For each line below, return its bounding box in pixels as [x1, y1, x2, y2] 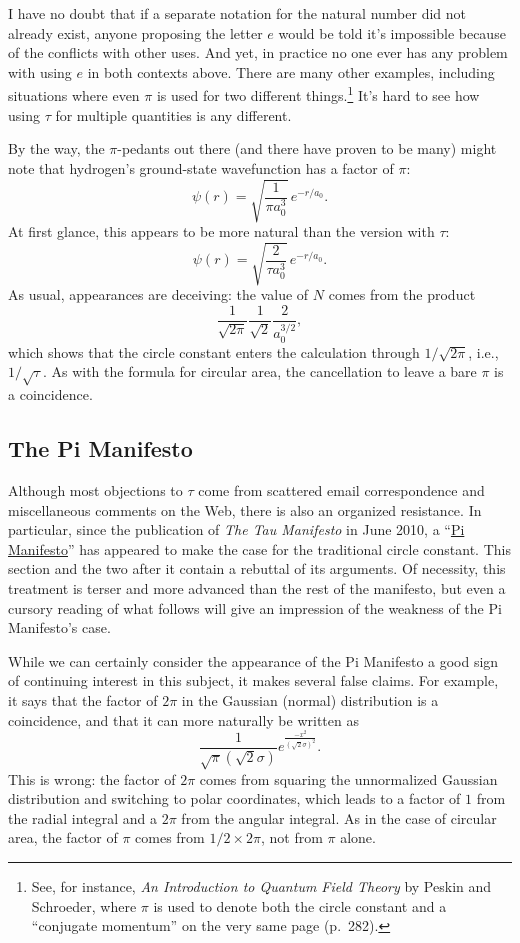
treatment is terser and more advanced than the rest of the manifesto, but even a [8, 577, 506, 598]
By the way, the [8, 138, 105, 159]
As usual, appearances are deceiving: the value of [8, 284, 309, 305]
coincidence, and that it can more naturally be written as [8, 709, 359, 730]
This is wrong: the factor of [8, 768, 176, 789]
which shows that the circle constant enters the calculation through [8, 341, 420, 362]
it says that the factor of [8, 689, 158, 710]
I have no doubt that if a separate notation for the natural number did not [8, 3, 467, 23]
